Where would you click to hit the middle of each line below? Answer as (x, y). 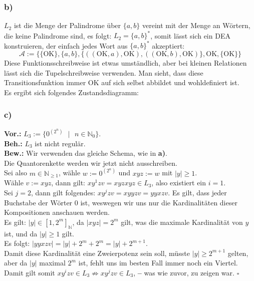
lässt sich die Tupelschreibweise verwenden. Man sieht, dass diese (104, 72)
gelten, (238, 253)
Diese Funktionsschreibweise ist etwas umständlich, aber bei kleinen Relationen (125, 63)
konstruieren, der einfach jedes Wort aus (66, 45)
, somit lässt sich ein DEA (190, 35)
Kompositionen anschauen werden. (57, 212)
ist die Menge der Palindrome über (67, 25)
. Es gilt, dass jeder (197, 193)
